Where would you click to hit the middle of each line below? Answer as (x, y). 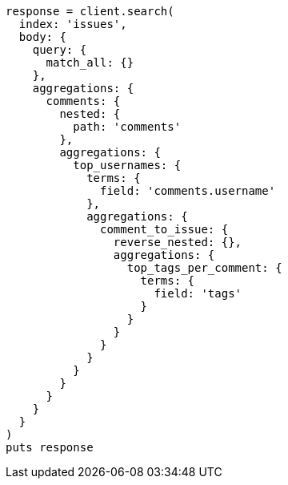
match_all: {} (90, 63)
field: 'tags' (198, 293)
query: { (60, 50)
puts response (50, 447)
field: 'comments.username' (188, 191)
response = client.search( (90, 11)
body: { (42, 37)
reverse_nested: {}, (178, 242)
